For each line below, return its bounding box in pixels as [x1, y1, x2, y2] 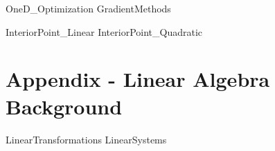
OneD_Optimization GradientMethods [6, 1, 171, 15]
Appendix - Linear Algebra [6, 65, 270, 93]
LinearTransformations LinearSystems [6, 132, 167, 146]
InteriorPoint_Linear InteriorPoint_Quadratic [6, 24, 203, 39]
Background [6, 92, 123, 120]
